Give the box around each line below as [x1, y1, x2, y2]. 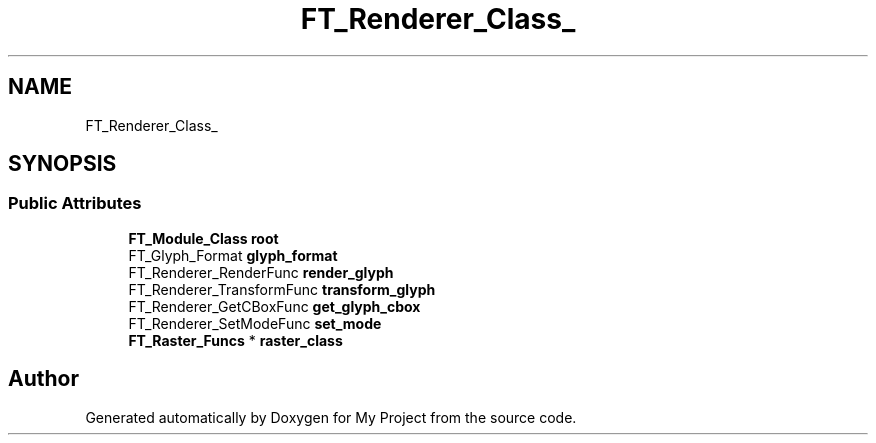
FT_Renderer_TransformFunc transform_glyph [128, 280, 436, 298]
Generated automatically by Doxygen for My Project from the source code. [85, 408, 577, 426]
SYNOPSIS [8, 151, 117, 177]
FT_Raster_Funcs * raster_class [128, 331, 343, 349]
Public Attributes [8, 193, 142, 214]
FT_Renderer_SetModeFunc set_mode [128, 314, 382, 332]
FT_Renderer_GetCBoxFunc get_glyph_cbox [128, 297, 421, 315]
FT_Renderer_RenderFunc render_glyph [128, 263, 394, 281]
